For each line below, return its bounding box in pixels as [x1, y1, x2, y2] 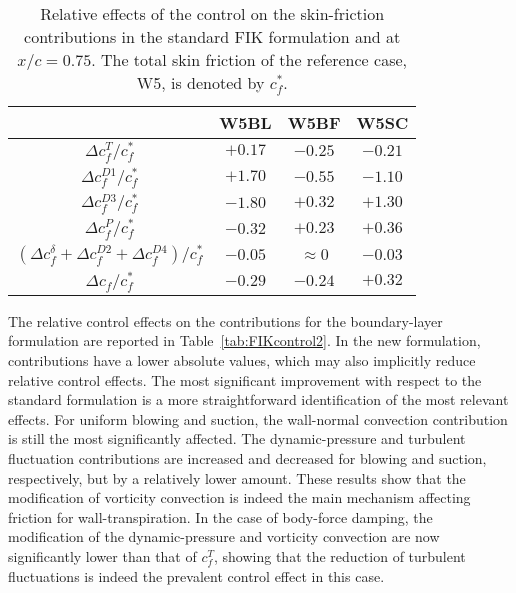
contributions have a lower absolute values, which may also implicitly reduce [8, 349, 476, 370]
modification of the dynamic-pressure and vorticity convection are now [8, 526, 440, 547]
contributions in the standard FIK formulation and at [24, 25, 401, 48]
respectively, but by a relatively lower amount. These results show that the [8, 467, 466, 488]
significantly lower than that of [8, 545, 197, 566]
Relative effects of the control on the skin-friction [40, 2, 385, 25]
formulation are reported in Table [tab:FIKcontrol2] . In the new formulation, [8, 330, 481, 351]
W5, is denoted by [136, 71, 265, 94]
